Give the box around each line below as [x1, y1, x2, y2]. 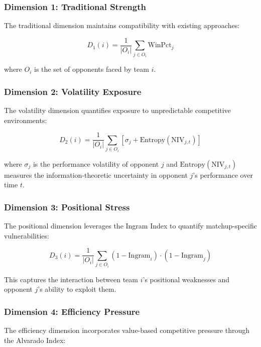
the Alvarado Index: [4, 334, 66, 345]
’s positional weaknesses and [143, 274, 230, 284]
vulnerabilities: [4, 230, 49, 241]
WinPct [148, 42, 172, 49]
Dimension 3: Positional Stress [4, 200, 130, 213]
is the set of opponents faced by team [34, 64, 149, 74]
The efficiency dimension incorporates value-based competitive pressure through [4, 325, 250, 335]
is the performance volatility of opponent [33, 158, 159, 169]
